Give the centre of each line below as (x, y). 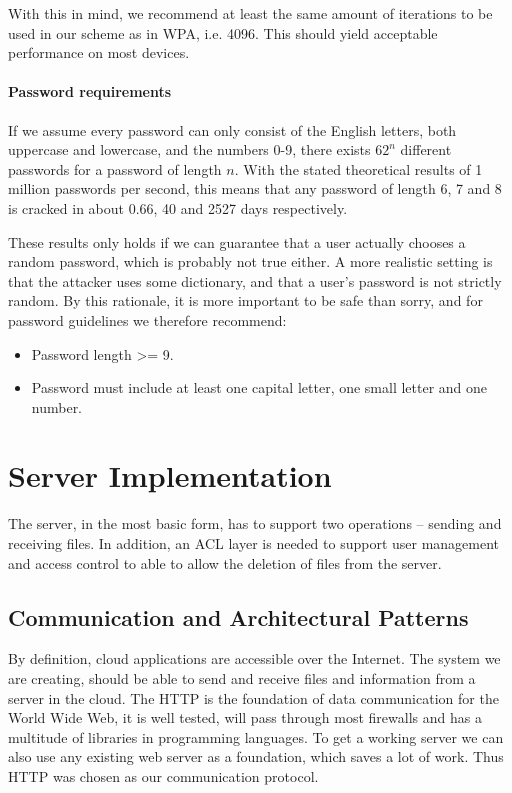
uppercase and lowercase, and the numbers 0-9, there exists (189, 149)
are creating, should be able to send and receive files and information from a (242, 678)
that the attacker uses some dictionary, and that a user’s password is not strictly (255, 280)
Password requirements (90, 91)
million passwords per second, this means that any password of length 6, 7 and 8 (255, 188)
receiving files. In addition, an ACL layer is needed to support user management (254, 543)
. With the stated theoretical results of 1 (358, 168)
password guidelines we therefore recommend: (147, 319)
